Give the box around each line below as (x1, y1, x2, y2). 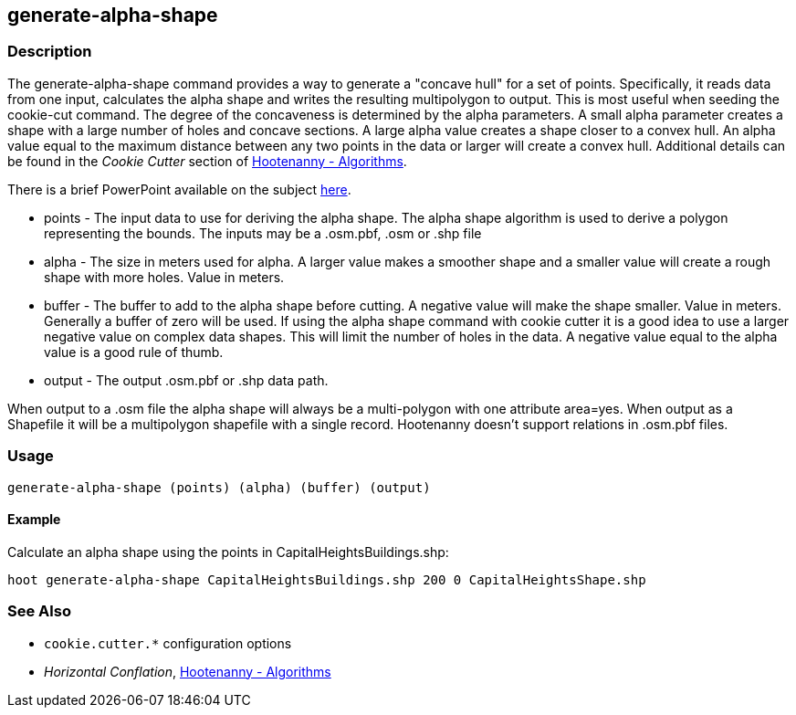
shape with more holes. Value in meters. (44, 268, 285, 285)
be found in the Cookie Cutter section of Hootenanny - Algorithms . (7, 152, 407, 169)
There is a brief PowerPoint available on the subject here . (7, 181, 351, 197)
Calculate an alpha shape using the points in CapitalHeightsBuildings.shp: (7, 543, 449, 560)
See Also (7, 602, 71, 621)
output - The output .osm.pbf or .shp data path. (44, 372, 329, 388)
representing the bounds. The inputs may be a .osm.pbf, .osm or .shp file (44, 225, 482, 241)
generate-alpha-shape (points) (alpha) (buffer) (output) (7, 479, 431, 495)
